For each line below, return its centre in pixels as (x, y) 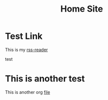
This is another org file (27, 92)
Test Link (24, 36)
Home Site (82, 9)
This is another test (45, 79)
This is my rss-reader (27, 50)
